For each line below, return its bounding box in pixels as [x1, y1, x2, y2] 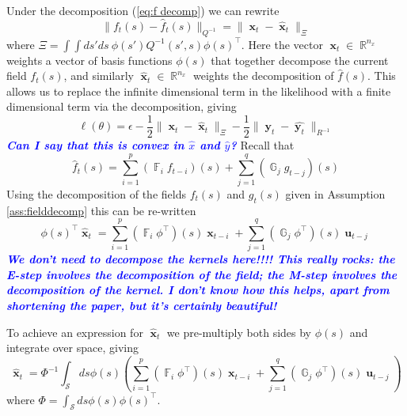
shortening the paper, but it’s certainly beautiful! [6, 297, 277, 314]
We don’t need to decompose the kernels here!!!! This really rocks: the [6, 251, 395, 267]
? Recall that [230, 137, 295, 153]
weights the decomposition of [192, 67, 334, 84]
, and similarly [63, 67, 135, 84]
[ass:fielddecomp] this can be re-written [6, 202, 196, 218]
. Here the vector [241, 36, 323, 52]
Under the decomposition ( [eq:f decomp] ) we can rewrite [6, 2, 280, 18]
